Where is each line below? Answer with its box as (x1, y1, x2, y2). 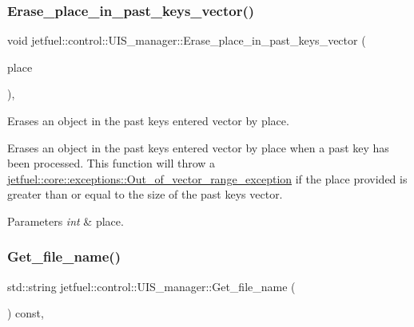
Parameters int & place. (7, 212, 124, 229)
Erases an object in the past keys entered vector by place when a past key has (7, 139, 389, 156)
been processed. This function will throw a (7, 155, 216, 171)
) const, (7, 305, 44, 321)
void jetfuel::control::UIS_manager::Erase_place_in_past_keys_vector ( (7, 32, 366, 49)
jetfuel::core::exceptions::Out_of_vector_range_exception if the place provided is (7, 170, 408, 187)
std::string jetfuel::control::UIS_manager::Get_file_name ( (7, 278, 296, 294)
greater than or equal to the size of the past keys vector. (7, 186, 283, 203)
